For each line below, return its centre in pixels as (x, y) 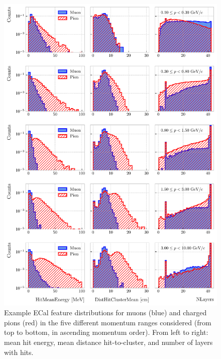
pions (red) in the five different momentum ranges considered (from (108, 322)
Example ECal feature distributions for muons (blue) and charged (105, 312)
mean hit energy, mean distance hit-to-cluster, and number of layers (108, 342)
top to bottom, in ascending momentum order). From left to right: (106, 332)
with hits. (19, 352)
